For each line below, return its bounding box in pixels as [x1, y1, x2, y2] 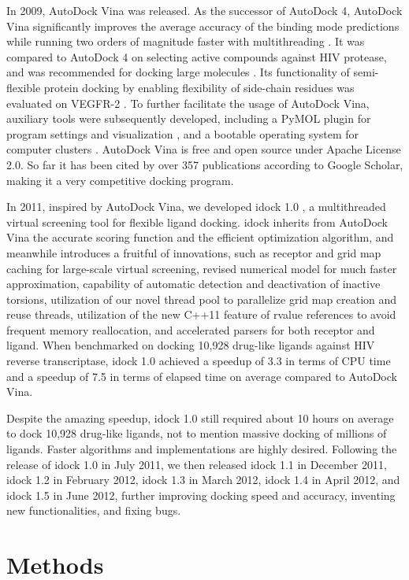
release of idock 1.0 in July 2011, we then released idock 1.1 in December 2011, [6, 456, 387, 472]
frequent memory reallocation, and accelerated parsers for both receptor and [6, 321, 375, 338]
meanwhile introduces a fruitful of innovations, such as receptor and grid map [6, 244, 381, 260]
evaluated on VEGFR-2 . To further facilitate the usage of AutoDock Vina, [6, 94, 370, 111]
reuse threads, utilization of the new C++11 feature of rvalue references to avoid [6, 306, 396, 323]
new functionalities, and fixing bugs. [6, 502, 181, 519]
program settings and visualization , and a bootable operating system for [6, 125, 359, 142]
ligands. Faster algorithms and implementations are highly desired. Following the [6, 441, 397, 457]
